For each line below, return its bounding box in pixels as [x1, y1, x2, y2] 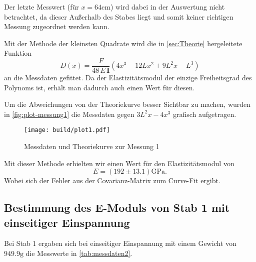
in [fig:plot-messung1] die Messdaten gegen [4, 108, 134, 119]
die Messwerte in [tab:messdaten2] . [25, 248, 132, 258]
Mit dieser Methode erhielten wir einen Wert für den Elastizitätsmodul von [4, 158, 234, 168]
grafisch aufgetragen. [172, 108, 236, 119]
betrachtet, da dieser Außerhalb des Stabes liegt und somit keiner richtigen [4, 11, 233, 22]
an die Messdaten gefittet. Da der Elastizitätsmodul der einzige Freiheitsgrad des [4, 72, 252, 83]
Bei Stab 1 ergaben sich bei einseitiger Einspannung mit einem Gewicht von [4, 238, 236, 248]
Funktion [4, 48, 32, 58]
